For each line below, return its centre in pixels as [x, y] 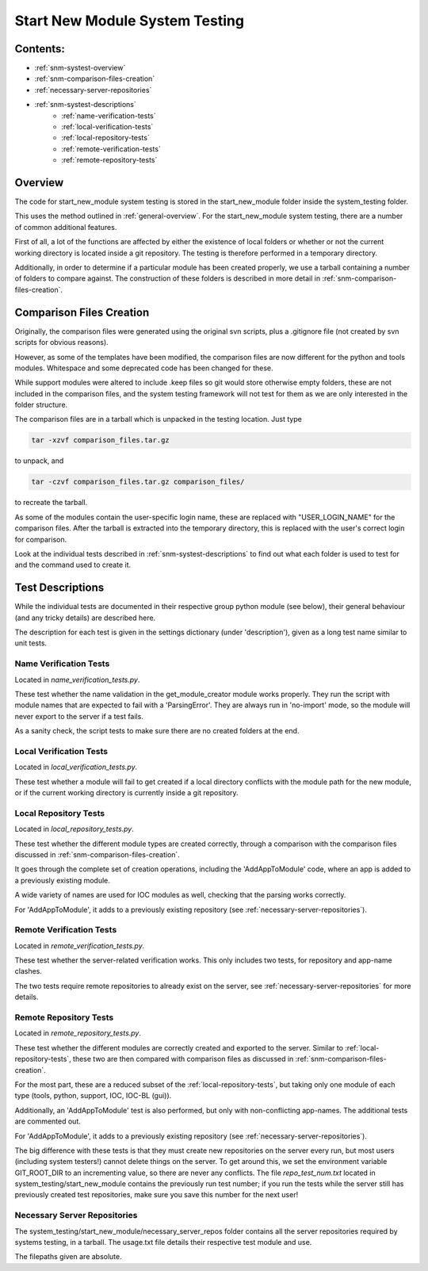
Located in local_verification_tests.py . [76, 767]
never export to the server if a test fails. [79, 716]
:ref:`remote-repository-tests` [109, 160]
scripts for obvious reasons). [61, 343]
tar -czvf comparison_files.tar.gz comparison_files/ [138, 482]
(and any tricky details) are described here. [85, 618]
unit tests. [31, 643]
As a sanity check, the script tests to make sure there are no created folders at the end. [157, 731]
